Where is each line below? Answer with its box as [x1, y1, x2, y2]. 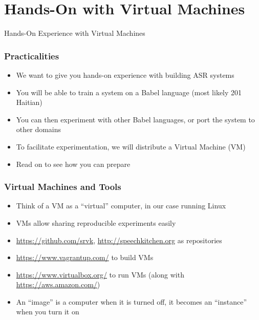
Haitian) [16, 97, 42, 108]
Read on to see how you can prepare [16, 158, 131, 169]
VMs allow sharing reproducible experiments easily [16, 217, 176, 228]
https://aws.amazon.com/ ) [16, 279, 100, 290]
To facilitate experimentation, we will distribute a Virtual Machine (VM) [16, 141, 246, 152]
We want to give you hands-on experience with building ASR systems [16, 69, 234, 80]
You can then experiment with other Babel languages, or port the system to [16, 114, 255, 124]
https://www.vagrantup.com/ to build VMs [16, 252, 154, 263]
